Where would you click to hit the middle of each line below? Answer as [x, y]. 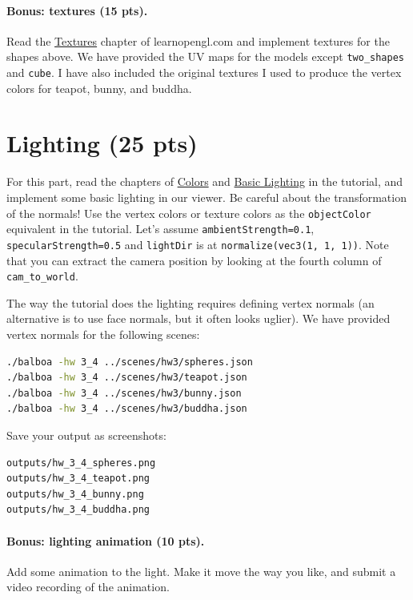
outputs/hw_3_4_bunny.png [75, 494]
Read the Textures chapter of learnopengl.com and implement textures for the [198, 40]
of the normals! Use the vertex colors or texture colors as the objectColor [189, 213]
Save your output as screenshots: [86, 435]
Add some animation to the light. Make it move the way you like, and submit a [201, 571]
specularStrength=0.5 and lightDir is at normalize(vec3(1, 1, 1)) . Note [198, 244]
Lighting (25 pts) [102, 143]
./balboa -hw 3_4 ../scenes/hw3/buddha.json [127, 409]
